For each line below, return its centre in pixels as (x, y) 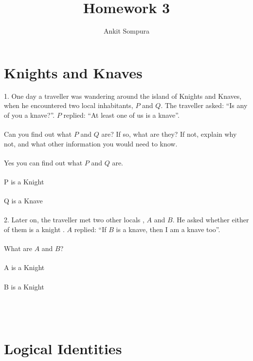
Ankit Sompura (126, 31)
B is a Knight (24, 286)
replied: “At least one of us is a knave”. (121, 115)
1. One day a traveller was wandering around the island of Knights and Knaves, (123, 96)
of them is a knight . (34, 229)
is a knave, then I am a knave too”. (168, 229)
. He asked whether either (211, 220)
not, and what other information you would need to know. (91, 143)
